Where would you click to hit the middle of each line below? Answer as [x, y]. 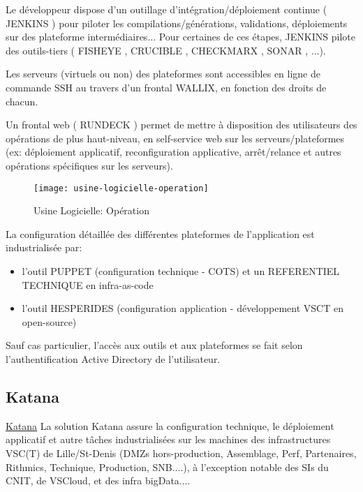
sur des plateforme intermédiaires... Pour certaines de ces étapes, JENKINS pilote [180, 37]
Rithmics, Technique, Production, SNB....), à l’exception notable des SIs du [167, 467]
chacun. [22, 101]
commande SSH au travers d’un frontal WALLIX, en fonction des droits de [166, 87]
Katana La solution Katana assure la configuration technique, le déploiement [170, 425]
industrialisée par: [44, 247]
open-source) [49, 321]
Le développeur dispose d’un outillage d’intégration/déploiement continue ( [166, 9]
